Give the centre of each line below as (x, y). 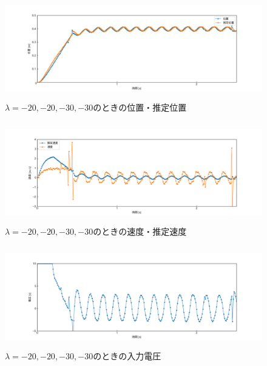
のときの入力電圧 (127, 355)
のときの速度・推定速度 (140, 231)
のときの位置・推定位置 (140, 107)
